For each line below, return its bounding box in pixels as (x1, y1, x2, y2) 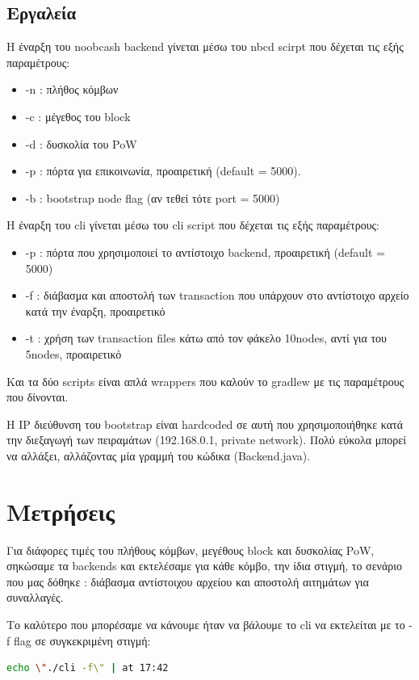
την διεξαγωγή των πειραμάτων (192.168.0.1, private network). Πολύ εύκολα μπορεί (6, 431, 406, 448)
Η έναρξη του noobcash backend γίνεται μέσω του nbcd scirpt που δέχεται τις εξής (6, 38, 404, 55)
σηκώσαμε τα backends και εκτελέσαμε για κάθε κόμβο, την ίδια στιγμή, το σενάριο (6, 557, 402, 574)
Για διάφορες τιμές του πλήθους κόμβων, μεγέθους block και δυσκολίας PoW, (6, 541, 375, 558)
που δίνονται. (6, 388, 69, 405)
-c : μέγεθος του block (25, 107, 131, 124)
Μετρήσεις (6, 494, 115, 527)
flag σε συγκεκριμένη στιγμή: (13, 632, 151, 649)
